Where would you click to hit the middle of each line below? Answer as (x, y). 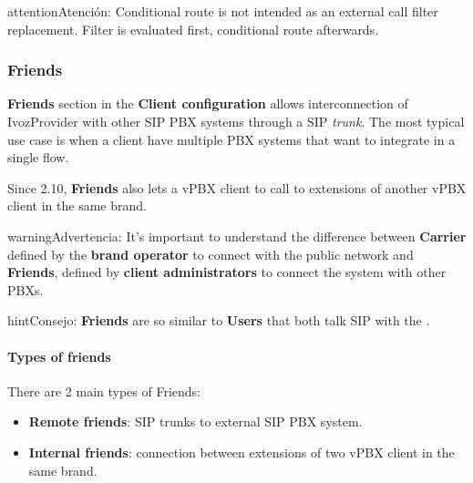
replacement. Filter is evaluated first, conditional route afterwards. (193, 29)
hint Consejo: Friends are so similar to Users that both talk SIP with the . (219, 320)
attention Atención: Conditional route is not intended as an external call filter (223, 11)
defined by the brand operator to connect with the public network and (211, 254)
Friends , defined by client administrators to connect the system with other (227, 272)
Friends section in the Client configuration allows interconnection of (208, 103)
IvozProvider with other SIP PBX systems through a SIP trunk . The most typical (236, 121)
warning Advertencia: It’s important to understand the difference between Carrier (237, 236)
